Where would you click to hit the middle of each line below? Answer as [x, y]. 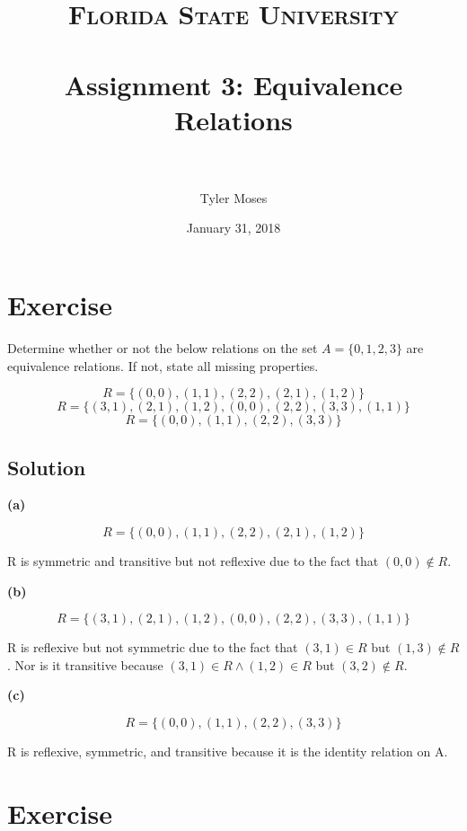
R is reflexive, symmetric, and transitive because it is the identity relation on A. [228, 751]
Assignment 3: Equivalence [233, 84]
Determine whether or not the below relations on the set [163, 348]
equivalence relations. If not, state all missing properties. [163, 365]
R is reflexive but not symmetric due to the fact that [153, 647]
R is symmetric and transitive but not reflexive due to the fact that [193, 560]
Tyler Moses [233, 197]
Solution [47, 467]
